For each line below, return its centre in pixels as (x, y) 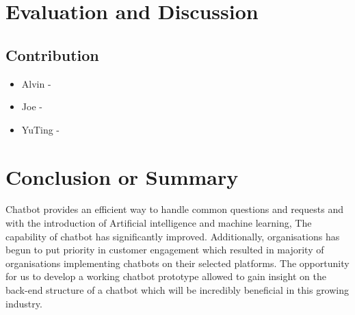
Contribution (52, 54)
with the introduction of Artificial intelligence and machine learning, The (159, 223)
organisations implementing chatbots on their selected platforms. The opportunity (177, 263)
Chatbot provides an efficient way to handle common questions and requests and (174, 209)
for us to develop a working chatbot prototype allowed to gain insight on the (166, 276)
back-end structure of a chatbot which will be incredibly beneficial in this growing (177, 290)
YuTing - (41, 129)
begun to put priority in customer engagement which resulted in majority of (165, 250)
